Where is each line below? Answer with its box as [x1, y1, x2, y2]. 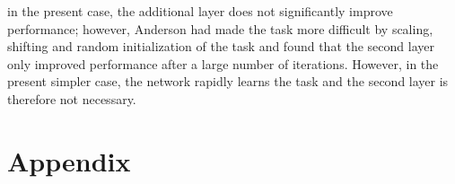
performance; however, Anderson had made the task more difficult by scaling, [7, 19, 433, 38]
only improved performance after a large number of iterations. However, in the [7, 54, 439, 73]
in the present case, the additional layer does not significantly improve [7, 2, 393, 20]
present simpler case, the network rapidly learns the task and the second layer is [7, 72, 449, 91]
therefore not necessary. [7, 89, 136, 108]
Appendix [7, 142, 131, 179]
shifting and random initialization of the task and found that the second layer [7, 37, 434, 56]
